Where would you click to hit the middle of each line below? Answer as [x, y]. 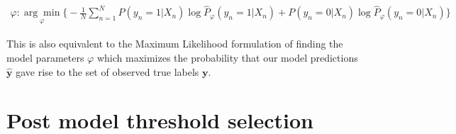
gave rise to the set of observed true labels [107, 71]
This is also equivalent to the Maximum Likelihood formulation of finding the [175, 44]
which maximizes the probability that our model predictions [227, 58]
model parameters [45, 58]
